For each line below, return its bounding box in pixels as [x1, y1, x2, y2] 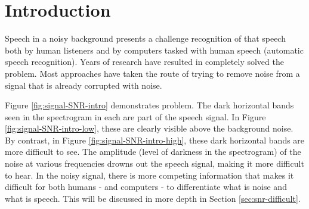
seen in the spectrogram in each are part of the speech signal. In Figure [5, 110, 266, 123]
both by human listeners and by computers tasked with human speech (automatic [5, 43, 304, 56]
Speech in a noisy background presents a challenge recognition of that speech [5, 32, 286, 45]
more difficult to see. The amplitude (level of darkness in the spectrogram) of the [5, 145, 301, 158]
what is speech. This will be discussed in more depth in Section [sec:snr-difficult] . [5, 192, 301, 204]
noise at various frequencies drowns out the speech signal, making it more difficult [5, 157, 304, 170]
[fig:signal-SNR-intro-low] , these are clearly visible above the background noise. [5, 122, 293, 135]
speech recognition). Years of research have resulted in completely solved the [5, 55, 284, 68]
